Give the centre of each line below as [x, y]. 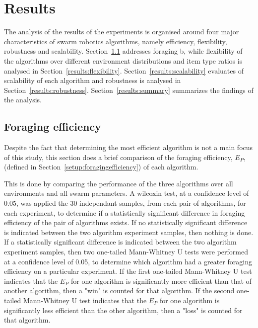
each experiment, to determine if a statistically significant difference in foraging [125, 212]
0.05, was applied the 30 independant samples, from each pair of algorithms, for [125, 203]
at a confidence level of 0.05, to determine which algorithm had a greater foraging [128, 261]
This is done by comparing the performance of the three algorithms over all [119, 183]
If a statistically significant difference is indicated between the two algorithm [120, 242]
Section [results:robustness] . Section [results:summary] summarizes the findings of [129, 90]
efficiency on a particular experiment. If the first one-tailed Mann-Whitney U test [128, 271]
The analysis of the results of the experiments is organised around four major [122, 32]
